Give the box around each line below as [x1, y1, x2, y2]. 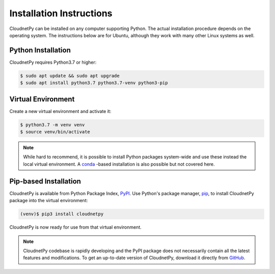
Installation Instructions [9, 8, 113, 19]
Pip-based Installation [9, 177, 81, 185]
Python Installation [9, 46, 71, 54]
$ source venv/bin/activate [20, 129, 90, 135]
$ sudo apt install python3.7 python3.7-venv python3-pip [20, 80, 168, 86]
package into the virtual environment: [9, 198, 88, 204]
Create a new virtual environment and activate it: [9, 108, 112, 114]
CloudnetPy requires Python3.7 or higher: [9, 59, 97, 65]
